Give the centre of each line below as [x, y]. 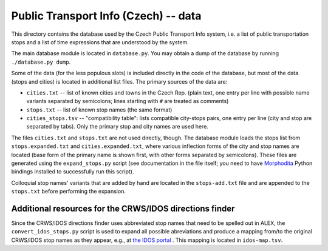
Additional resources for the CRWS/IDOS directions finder [123, 209]
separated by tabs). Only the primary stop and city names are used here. [118, 127]
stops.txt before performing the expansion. [68, 192]
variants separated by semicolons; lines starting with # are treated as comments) [128, 101]
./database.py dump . [41, 62]
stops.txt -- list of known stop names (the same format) [99, 110]
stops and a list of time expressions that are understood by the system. [100, 42]
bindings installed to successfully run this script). [73, 172]
